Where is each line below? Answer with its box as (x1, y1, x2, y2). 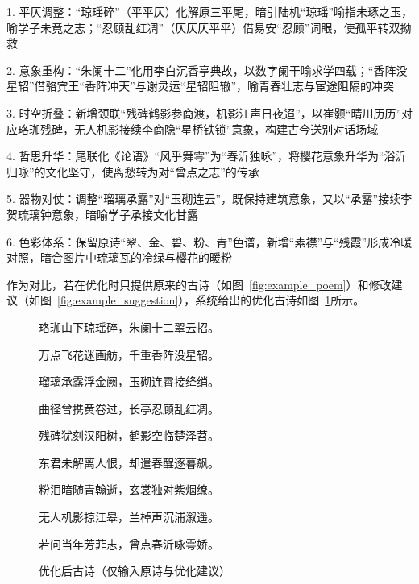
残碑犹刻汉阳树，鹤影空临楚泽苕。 (39, 427, 219, 444)
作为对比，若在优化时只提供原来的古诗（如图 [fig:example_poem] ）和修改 (6, 275, 392, 292)
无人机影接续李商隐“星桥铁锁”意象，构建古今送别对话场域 (73, 120, 379, 137)
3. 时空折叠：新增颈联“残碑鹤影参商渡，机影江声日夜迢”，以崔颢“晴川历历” (6, 104, 401, 121)
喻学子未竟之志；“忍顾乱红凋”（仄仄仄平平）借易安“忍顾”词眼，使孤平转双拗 (6, 19, 412, 35)
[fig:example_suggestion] (57, 292, 179, 309)
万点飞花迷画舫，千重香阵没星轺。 (39, 346, 219, 362)
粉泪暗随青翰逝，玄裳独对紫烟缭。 (39, 481, 219, 498)
